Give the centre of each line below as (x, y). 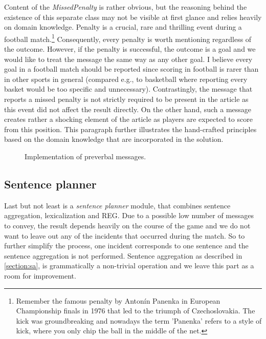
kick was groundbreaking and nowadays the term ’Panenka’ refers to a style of (139, 320)
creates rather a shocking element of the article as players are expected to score (128, 119)
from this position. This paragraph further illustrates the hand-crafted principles (130, 129)
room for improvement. (40, 275)
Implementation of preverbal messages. (85, 156)
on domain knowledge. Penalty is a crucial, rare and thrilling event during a (123, 27)
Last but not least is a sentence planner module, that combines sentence (117, 205)
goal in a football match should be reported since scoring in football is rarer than (131, 69)
